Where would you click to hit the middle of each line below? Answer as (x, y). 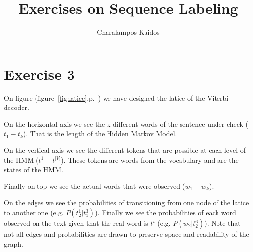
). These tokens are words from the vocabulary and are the (150, 160)
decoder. (17, 107)
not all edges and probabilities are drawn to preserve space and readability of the (126, 234)
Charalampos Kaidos (128, 32)
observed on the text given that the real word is (76, 223)
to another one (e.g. (34, 212)
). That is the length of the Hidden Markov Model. (100, 133)
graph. (14, 243)
